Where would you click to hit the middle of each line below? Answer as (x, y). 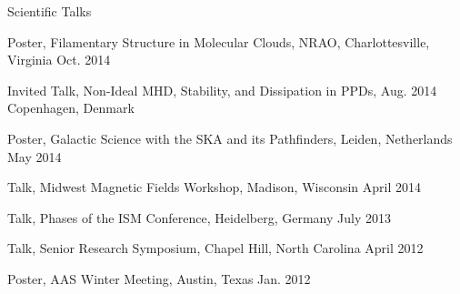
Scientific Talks (50, 11)
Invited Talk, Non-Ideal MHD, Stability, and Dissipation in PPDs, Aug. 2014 (222, 90)
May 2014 (35, 156)
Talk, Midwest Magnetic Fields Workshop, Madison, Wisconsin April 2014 (214, 187)
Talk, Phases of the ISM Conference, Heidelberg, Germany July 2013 (199, 217)
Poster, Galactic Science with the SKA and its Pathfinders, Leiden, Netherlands (230, 138)
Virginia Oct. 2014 (59, 60)
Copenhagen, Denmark (71, 108)
